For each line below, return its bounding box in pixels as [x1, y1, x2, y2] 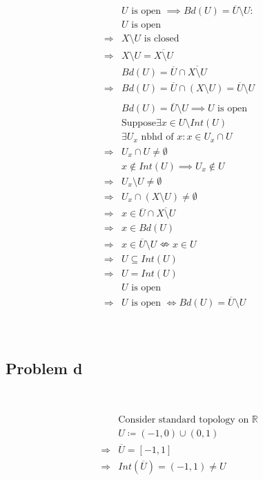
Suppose [121, 118, 156, 129]
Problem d [6, 357, 83, 378]
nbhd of [141, 132, 174, 142]
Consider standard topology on [118, 415, 249, 425]
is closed [144, 34, 179, 44]
